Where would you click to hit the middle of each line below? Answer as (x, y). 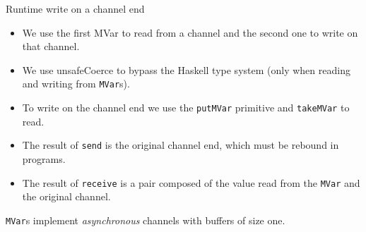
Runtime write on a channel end (75, 8)
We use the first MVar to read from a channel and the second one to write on (190, 32)
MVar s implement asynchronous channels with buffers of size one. (146, 220)
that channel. (51, 46)
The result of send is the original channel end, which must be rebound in (181, 145)
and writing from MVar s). (76, 84)
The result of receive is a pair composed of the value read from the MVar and (191, 182)
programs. (44, 158)
